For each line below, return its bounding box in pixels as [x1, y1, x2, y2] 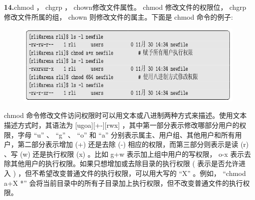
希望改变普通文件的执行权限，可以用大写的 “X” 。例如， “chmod [38, 168, 246, 178]
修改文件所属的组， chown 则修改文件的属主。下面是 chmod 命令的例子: [4, 11, 233, 22]
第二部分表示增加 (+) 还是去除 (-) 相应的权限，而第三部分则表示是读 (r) [17, 139, 249, 149]
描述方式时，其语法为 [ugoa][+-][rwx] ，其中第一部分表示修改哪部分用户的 [4, 119, 239, 130]
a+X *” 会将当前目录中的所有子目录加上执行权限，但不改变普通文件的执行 [4, 177, 243, 188]
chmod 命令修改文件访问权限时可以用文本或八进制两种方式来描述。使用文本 [4, 110, 247, 120]
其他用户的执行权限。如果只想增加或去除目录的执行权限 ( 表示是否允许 [10, 158, 239, 169]
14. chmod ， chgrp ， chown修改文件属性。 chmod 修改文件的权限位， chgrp [4, 2, 246, 12]
